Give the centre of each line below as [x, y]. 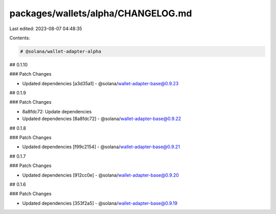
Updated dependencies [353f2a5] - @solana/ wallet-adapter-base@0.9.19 [100, 203]
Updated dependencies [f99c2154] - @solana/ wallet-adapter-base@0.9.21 [101, 147]
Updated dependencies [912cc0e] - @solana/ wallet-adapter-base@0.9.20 [100, 175]
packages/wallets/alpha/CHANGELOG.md [101, 13]
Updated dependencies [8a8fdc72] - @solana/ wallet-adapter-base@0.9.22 [102, 119]
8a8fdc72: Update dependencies [57, 111]
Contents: [20, 38]
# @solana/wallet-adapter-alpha [61, 51]
